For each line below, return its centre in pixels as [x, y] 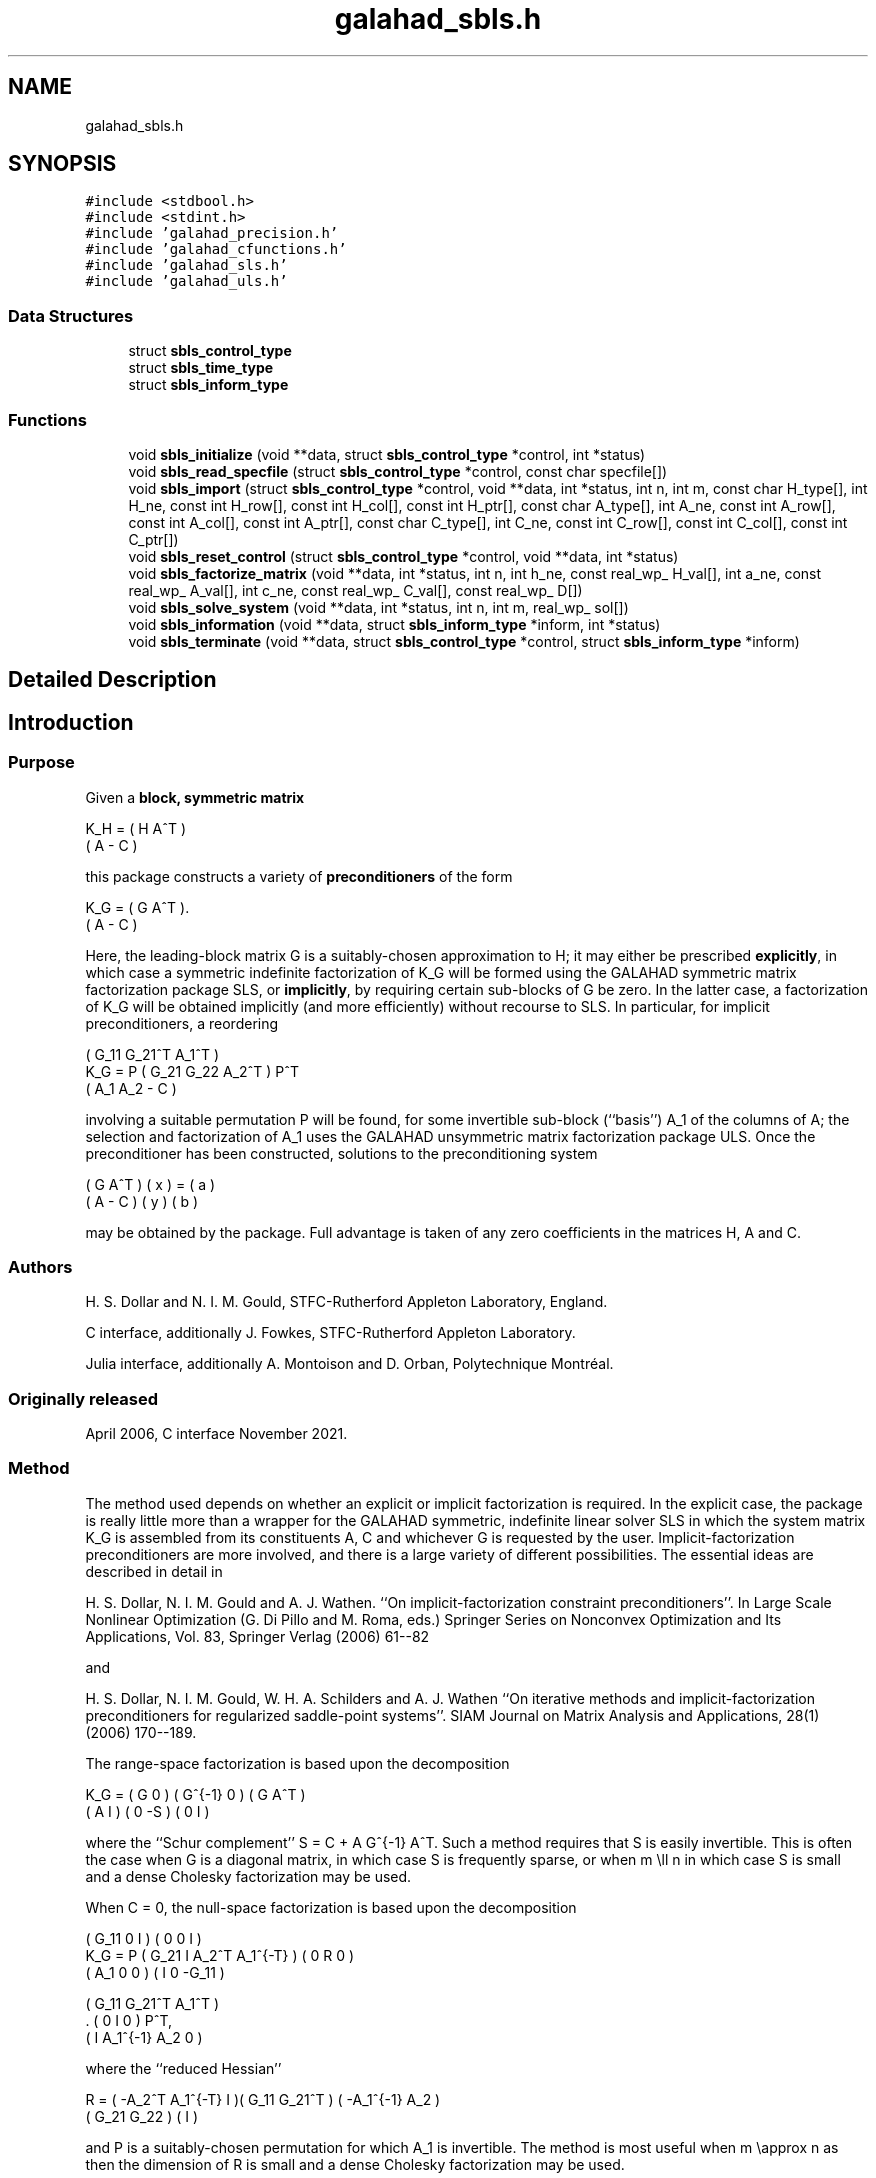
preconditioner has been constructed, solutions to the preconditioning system [341, 1153]
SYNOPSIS [62, 164]
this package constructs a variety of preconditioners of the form [299, 876]
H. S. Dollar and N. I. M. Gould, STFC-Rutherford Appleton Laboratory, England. [346, 1302]
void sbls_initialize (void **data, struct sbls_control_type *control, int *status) [387, 454]
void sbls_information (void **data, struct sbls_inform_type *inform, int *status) [394, 624]
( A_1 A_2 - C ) [131, 1088]
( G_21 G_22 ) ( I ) [142, 2116]
